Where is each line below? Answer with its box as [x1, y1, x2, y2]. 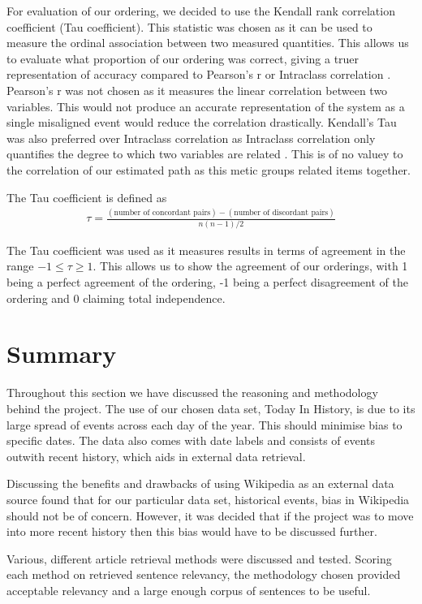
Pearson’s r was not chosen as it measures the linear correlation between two [6, 81, 388, 98]
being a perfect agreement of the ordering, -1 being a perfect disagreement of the [6, 274, 408, 291]
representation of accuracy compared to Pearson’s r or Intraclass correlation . [6, 66, 391, 83]
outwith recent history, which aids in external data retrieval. [6, 447, 306, 464]
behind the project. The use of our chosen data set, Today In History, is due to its [6, 399, 416, 416]
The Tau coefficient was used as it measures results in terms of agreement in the [6, 241, 406, 258]
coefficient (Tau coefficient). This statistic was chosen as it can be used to [6, 18, 372, 35]
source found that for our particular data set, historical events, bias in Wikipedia [6, 490, 410, 507]
